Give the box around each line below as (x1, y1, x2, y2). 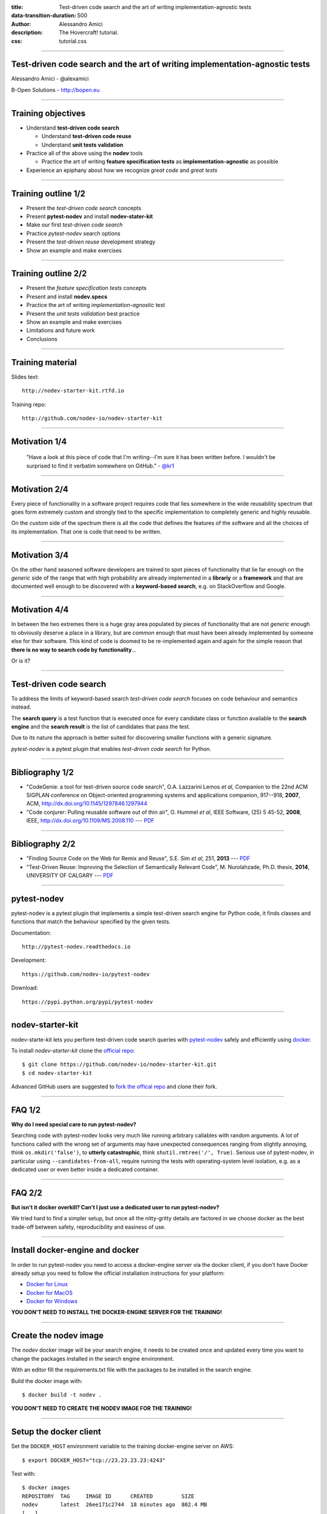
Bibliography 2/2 (11, 839, 76, 849)
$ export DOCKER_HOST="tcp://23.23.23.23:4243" (22, 1456, 166, 1464)
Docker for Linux (26, 1281, 68, 1288)
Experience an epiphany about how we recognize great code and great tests (26, 167, 218, 174)
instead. (11, 703, 31, 711)
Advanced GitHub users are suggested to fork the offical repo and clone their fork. (11, 1083, 217, 1090)
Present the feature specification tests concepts (26, 285, 147, 292)
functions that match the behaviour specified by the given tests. (11, 918, 171, 925)
